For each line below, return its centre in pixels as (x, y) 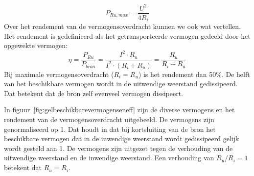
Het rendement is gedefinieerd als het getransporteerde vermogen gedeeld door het (127, 36)
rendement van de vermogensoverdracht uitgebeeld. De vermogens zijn (109, 119)
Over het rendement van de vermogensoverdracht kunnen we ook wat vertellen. (123, 26)
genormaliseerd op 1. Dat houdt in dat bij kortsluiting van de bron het (110, 129)
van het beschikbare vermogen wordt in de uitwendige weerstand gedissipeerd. (121, 84)
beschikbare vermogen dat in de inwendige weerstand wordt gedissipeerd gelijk (122, 138)
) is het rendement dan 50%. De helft (194, 74)
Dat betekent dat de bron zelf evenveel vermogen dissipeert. (93, 93)
